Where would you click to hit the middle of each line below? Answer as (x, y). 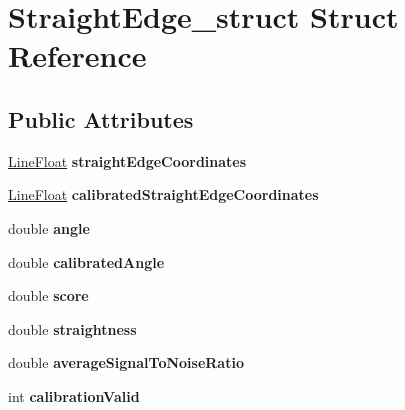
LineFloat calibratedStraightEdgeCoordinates (163, 194)
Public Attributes (101, 118)
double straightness (72, 328)
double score (48, 295)
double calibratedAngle (86, 261)
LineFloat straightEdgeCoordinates (127, 160)
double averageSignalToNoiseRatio (126, 362)
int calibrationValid (74, 395)
